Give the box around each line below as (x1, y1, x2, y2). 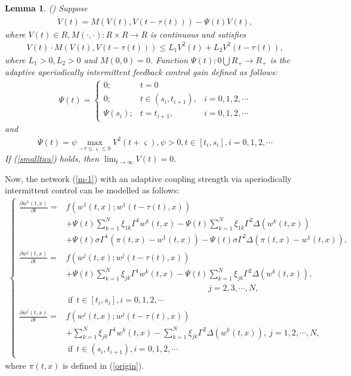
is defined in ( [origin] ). (62, 359, 144, 371)
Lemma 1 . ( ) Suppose (5, 2, 88, 14)
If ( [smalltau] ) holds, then (5, 152, 99, 165)
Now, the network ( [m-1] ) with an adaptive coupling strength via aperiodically (5, 172, 292, 184)
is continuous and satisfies (150, 27, 247, 40)
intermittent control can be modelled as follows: (5, 184, 180, 196)
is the (270, 53, 290, 66)
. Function (150, 53, 188, 66)
